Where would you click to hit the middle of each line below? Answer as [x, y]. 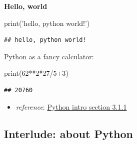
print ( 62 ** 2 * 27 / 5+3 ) [36, 73]
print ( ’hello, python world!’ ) [47, 23]
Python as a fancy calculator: [49, 56]
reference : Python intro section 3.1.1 [71, 106]
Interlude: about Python [68, 133]
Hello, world [26, 6]
